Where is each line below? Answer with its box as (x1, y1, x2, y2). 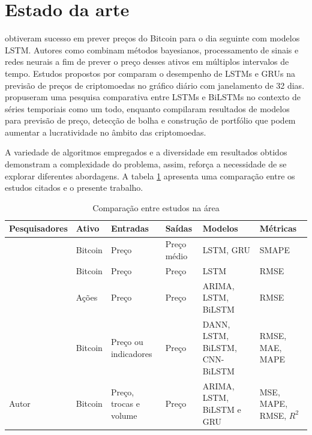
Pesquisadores (9, 222, 68, 235)
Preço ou (110, 335, 143, 347)
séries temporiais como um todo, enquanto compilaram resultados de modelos (5, 102, 290, 115)
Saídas (165, 222, 193, 235)
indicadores (110, 347, 152, 359)
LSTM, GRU (202, 244, 251, 256)
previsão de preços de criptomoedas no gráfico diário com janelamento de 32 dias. (5, 79, 305, 91)
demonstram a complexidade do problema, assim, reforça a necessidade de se (5, 158, 287, 170)
